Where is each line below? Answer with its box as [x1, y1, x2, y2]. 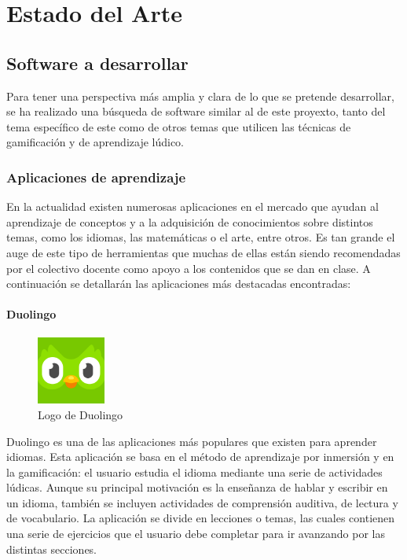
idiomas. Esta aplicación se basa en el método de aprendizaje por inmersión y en [6, 448, 394, 465]
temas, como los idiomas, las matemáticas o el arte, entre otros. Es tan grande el [6, 229, 395, 245]
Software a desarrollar [6, 50, 189, 75]
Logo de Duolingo [38, 406, 123, 422]
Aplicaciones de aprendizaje [6, 167, 186, 186]
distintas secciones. [6, 540, 97, 557]
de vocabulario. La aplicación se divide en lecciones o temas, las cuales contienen [6, 510, 395, 526]
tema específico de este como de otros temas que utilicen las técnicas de [6, 118, 351, 134]
